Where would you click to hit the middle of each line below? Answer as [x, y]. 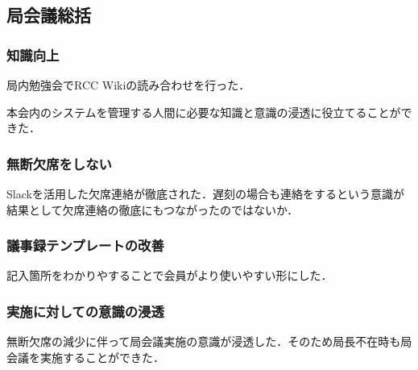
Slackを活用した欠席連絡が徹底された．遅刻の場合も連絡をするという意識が [205, 193]
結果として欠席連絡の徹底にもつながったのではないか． [153, 209]
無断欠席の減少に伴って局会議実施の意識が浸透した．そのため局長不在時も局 [209, 341]
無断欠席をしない [59, 163]
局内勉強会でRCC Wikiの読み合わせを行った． [128, 85]
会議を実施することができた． [85, 357]
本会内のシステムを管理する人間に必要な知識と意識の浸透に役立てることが [204, 112]
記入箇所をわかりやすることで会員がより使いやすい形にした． [170, 275]
